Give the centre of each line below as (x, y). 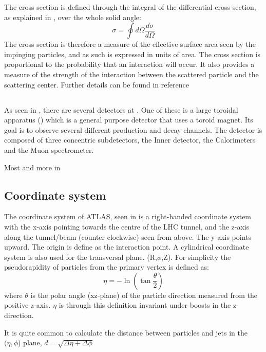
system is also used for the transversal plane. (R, (81, 257)
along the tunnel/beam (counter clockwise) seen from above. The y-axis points (128, 236)
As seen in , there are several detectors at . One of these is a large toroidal (121, 109)
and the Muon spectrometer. (49, 149)
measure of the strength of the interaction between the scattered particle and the (131, 74)
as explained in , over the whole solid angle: (73, 17)
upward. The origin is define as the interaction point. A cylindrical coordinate (127, 247)
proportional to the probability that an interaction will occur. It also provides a (129, 64)
